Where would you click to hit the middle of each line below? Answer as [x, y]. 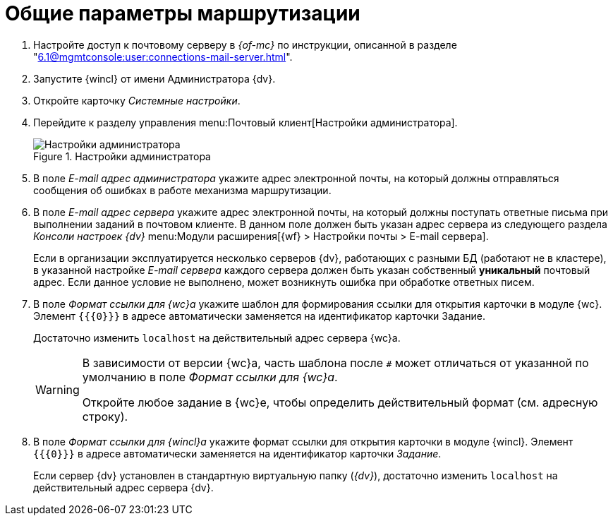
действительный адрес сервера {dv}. [123, 487]
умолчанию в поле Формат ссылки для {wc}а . [210, 377]
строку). [105, 416]
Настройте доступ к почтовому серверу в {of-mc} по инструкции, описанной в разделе [245, 44]
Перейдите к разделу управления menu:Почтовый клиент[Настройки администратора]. [245, 122]
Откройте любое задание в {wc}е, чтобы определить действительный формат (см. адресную [340, 402]
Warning [57, 389]
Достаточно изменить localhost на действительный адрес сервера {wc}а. [217, 337]
